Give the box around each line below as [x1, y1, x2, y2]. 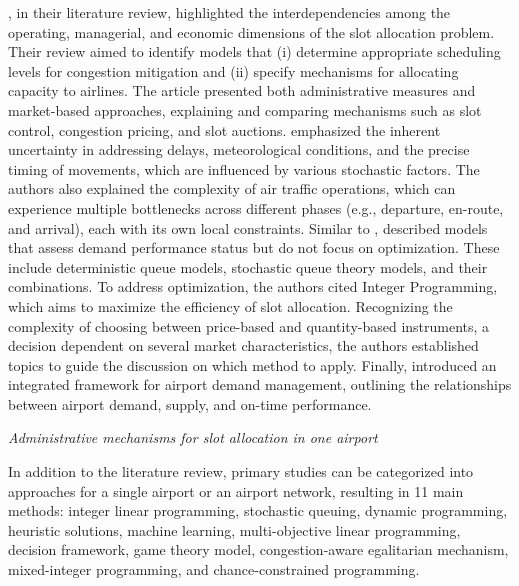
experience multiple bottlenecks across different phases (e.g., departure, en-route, [8, 197, 504, 218]
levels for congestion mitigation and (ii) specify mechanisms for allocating [8, 60, 459, 81]
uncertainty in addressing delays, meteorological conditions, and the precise [8, 139, 470, 160]
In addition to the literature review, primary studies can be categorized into [8, 461, 474, 482]
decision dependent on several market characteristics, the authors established [8, 335, 479, 356]
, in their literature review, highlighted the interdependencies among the [8, 2, 451, 22]
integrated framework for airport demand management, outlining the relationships [8, 374, 512, 395]
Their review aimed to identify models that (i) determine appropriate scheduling [8, 41, 501, 62]
